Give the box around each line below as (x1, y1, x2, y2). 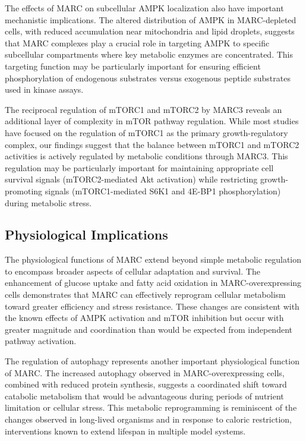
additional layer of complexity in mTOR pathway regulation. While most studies (5, 115, 299, 127)
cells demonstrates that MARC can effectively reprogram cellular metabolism (5, 288, 286, 301)
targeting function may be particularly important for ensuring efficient (5, 59, 261, 72)
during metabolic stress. (5, 196, 92, 209)
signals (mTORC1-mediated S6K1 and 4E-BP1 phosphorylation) (45, 184, 281, 197)
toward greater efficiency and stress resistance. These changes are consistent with (5, 300, 299, 312)
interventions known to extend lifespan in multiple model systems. (5, 424, 246, 437)
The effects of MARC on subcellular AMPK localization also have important (5, 2, 284, 14)
